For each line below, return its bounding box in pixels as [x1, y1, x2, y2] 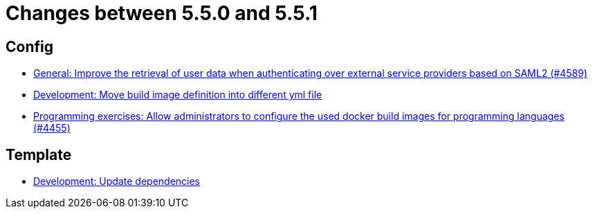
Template [6, 145, 72, 163]
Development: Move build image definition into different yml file [33, 89, 322, 101]
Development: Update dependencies [33, 175, 201, 188]
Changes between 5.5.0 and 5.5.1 [6, 1, 318, 25]
